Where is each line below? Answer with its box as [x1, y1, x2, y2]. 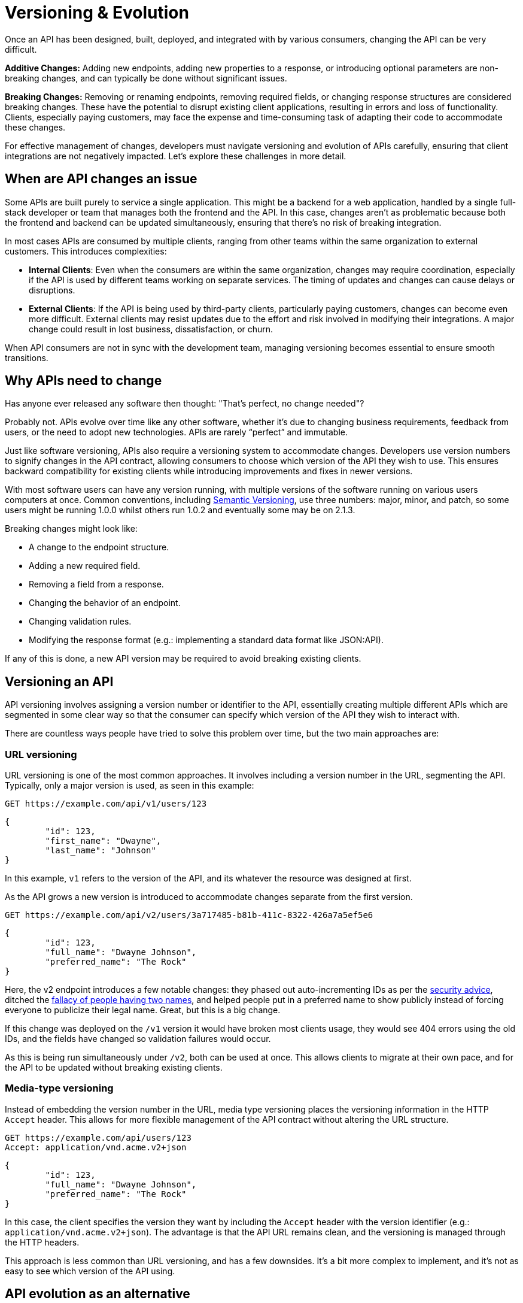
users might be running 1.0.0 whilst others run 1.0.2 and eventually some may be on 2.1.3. [5, 505, 355, 516]
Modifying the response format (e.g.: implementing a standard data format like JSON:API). [29, 635, 384, 646]
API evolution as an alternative [5, 1286, 190, 1302]
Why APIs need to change [5, 373, 162, 389]
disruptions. [29, 284, 75, 295]
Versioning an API [5, 674, 114, 689]
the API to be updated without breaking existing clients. [5, 1062, 223, 1073]
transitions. [5, 352, 48, 363]
